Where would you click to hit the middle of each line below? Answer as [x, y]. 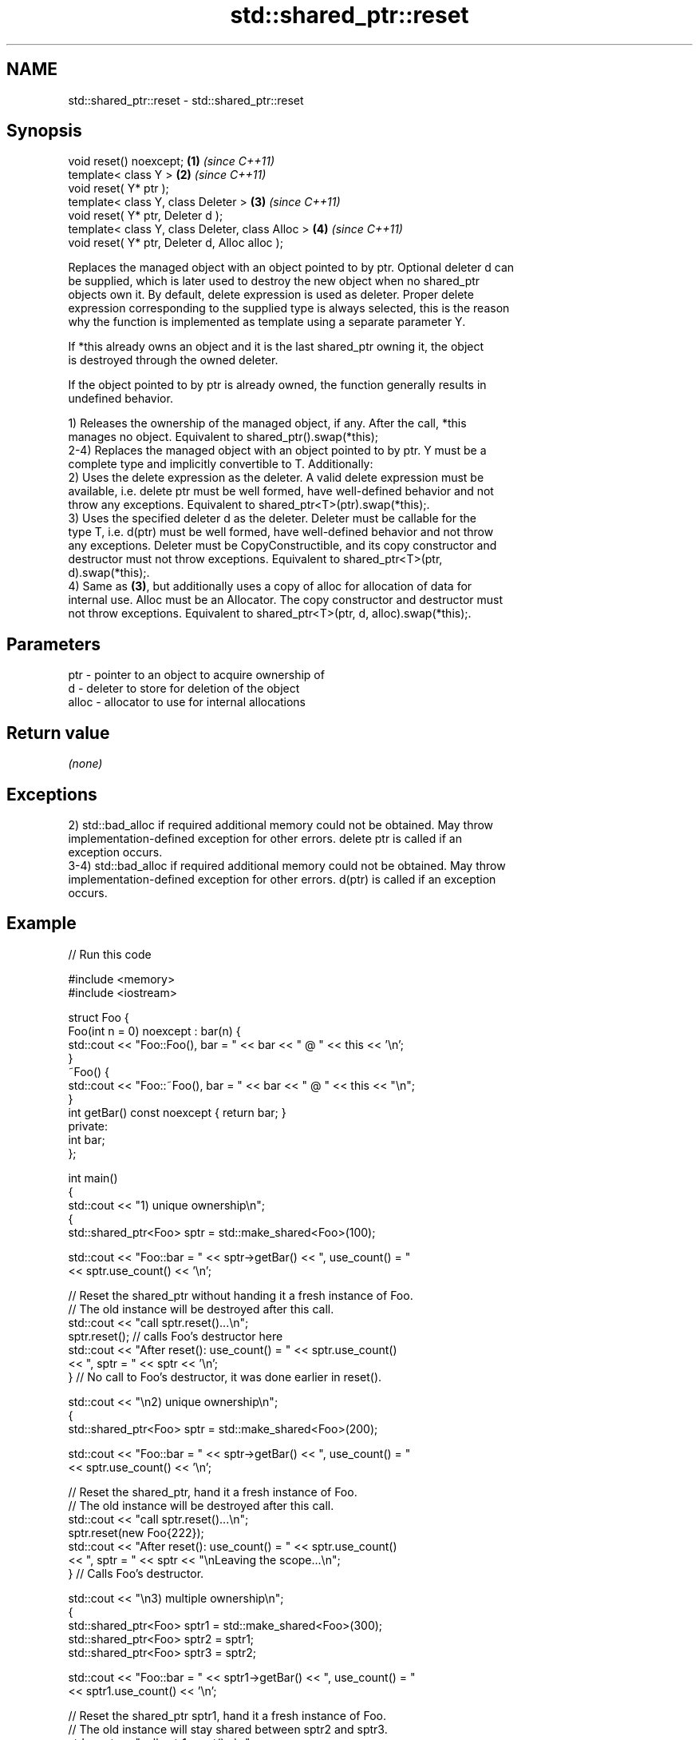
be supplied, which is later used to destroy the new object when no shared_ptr [274, 281]
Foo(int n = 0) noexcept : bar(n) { [154, 1031]
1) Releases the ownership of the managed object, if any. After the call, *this [267, 423]
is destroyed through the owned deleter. [173, 360]
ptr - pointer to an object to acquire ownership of [196, 675]
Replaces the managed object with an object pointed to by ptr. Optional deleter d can [291, 268]
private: [88, 1126]
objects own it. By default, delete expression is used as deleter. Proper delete [271, 295]
